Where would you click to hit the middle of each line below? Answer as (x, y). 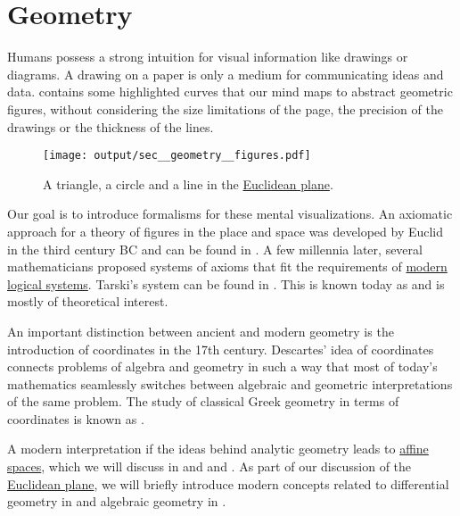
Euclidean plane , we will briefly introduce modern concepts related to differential (228, 483)
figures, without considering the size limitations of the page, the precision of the (225, 108)
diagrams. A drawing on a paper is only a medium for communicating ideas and (226, 74)
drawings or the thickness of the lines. (111, 126)
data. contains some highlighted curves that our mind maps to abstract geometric (230, 92)
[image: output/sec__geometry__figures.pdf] (177, 156)
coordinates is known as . (76, 418)
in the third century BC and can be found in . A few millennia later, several (215, 249)
